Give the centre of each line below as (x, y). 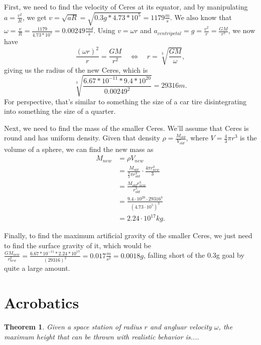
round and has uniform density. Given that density (82, 138)
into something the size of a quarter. (60, 111)
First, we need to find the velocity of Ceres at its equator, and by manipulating (126, 7)
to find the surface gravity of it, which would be (78, 245)
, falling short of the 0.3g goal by (194, 255)
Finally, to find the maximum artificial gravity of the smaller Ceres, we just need (128, 235)
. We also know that (201, 17)
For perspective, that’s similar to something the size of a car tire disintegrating (125, 101)
